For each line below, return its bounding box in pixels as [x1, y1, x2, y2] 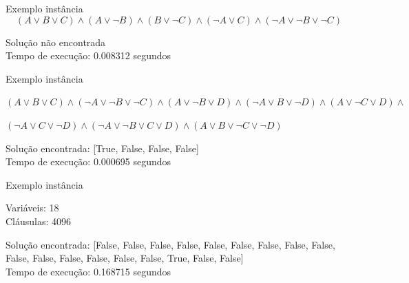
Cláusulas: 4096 [6, 213, 72, 228]
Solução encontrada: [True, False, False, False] [6, 140, 199, 155]
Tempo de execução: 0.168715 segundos [6, 264, 171, 278]
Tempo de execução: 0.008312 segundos [6, 48, 171, 63]
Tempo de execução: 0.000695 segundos [6, 154, 171, 169]
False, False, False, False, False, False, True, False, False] [6, 251, 244, 265]
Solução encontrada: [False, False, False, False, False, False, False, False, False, [6, 237, 335, 251]
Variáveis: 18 [6, 200, 59, 215]
